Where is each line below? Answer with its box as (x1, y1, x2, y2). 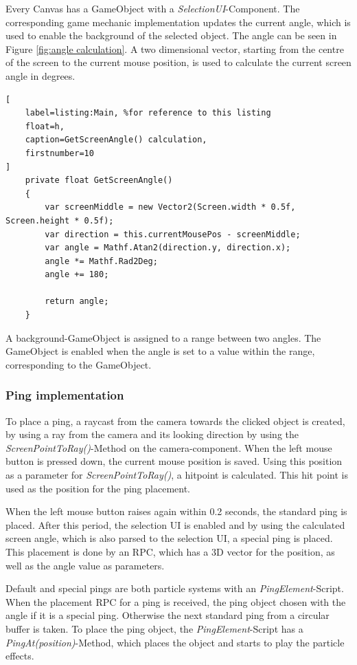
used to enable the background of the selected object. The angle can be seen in (5, 28, 337, 43)
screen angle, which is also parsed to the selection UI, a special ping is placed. (5, 531, 333, 545)
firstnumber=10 (25, 148, 94, 158)
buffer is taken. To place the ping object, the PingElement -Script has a (5, 621, 303, 635)
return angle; (45, 296, 109, 307)
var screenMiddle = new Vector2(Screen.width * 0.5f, (45, 202, 296, 212)
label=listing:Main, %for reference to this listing (25, 108, 271, 118)
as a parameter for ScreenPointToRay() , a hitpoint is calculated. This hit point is (5, 468, 348, 482)
